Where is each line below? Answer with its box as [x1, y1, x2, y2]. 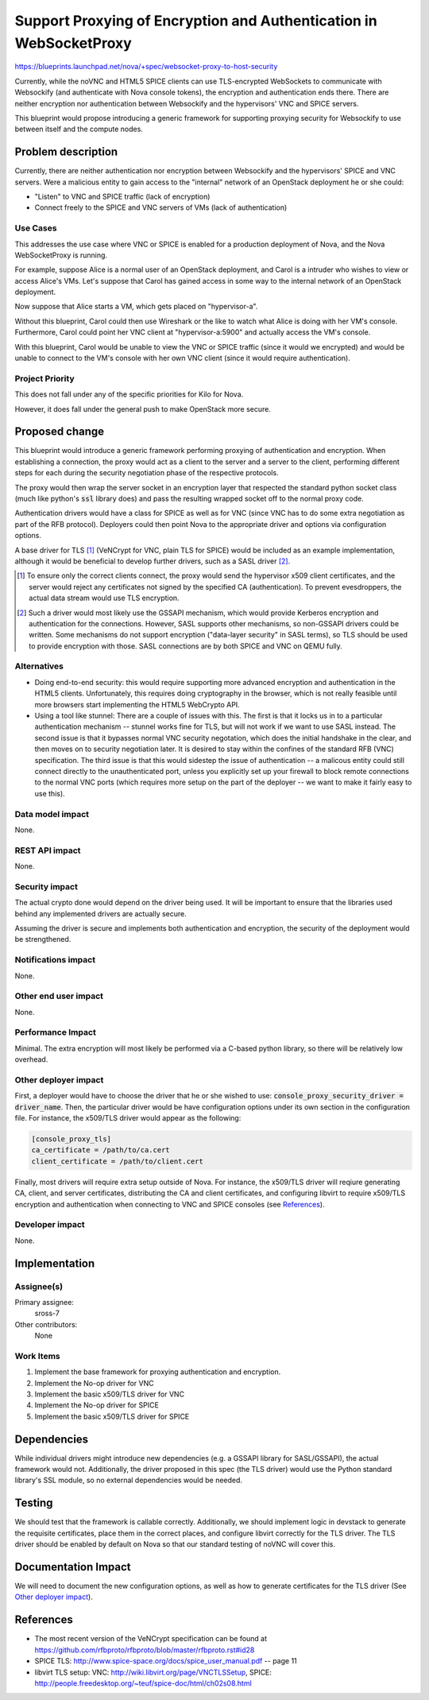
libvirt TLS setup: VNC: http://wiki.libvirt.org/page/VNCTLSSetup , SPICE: [34, 1667, 272, 1677]
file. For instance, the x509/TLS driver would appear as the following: [14, 1113, 242, 1123]
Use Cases [14, 223, 57, 234]
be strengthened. [14, 935, 71, 944]
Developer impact [14, 1219, 85, 1230]
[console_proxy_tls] [31, 1135, 111, 1144]
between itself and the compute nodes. [14, 124, 143, 134]
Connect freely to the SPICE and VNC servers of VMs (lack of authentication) [34, 203, 288, 212]
